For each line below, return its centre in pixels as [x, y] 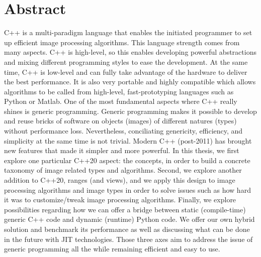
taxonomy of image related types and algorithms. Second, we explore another [123, 170]
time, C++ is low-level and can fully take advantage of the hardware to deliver [126, 72]
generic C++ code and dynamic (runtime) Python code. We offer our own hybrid [129, 219]
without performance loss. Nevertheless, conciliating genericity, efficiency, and [123, 131]
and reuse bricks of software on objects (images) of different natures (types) [120, 121]
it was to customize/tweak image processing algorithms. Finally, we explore [120, 200]
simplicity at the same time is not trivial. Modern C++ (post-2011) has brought [128, 140]
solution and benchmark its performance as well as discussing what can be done [127, 229]
